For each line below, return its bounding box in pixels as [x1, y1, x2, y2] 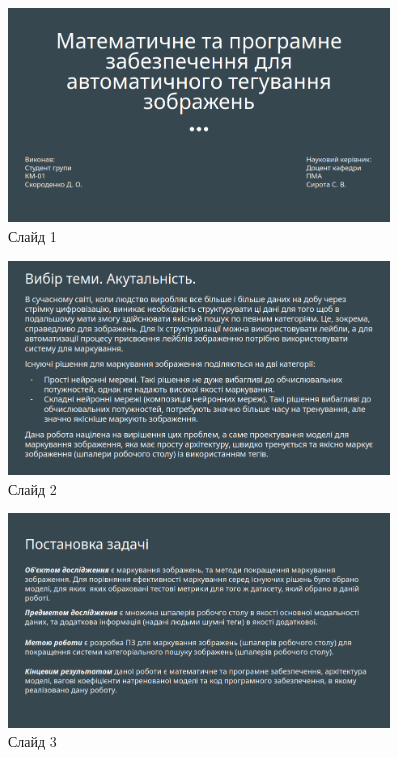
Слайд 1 [8, 226, 57, 247]
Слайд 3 [8, 731, 57, 752]
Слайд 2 [8, 478, 57, 499]
